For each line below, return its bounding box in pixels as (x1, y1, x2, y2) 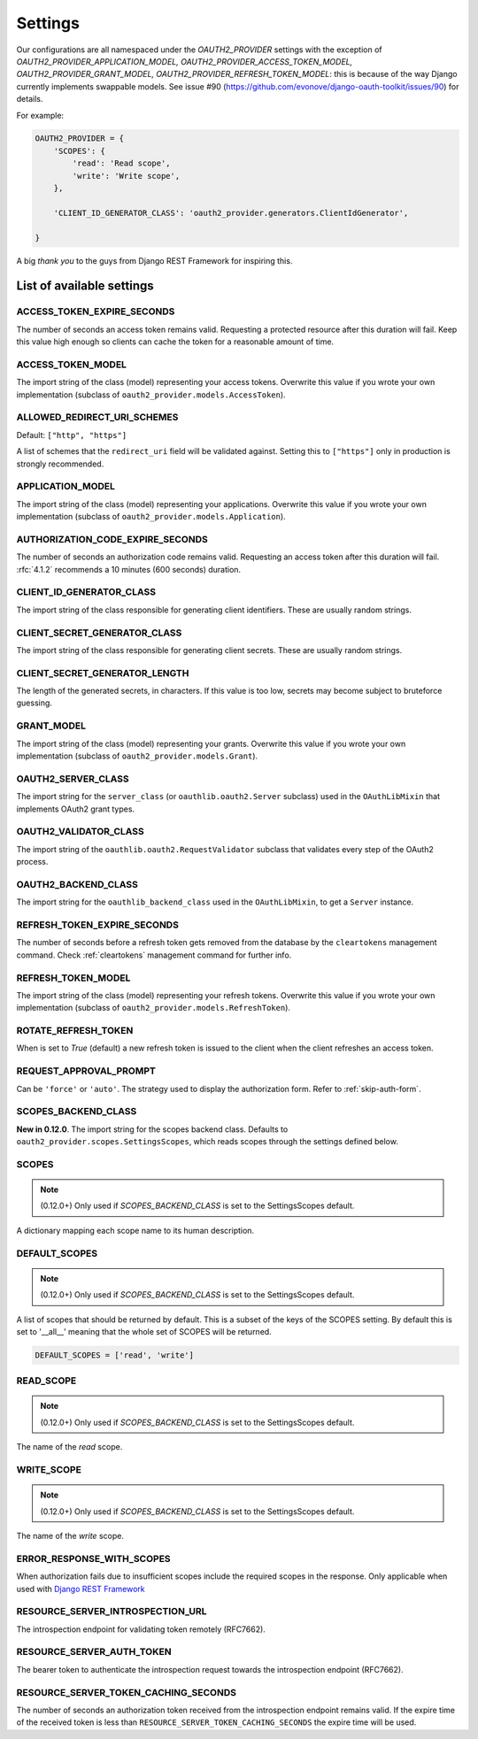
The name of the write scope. (16, 1530, 124, 1541)
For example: (16, 110, 65, 120)
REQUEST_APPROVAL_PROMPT (16, 1065, 157, 1077)
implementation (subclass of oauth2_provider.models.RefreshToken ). (16, 1003, 291, 1013)
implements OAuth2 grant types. (16, 804, 135, 814)
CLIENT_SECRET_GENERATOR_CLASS (16, 627, 182, 639)
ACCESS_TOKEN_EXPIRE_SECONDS (16, 305, 175, 318)
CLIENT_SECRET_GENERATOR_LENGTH (16, 666, 189, 679)
